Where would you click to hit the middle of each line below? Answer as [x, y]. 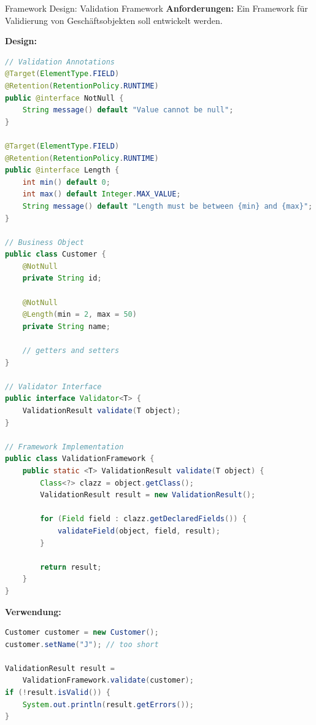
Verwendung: [33, 611]
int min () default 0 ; [66, 182]
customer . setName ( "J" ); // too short [82, 644]
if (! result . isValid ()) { [58, 693]
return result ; [71, 567]
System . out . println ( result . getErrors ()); [108, 704]
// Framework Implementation [64, 447]
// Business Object [44, 242]
